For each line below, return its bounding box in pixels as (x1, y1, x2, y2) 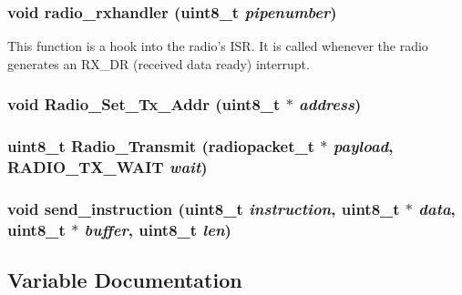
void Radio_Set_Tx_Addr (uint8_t (7, 93, 281, 116)
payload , (333, 135, 394, 158)
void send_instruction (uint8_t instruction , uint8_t (7, 197, 400, 219)
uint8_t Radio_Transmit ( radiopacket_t (7, 135, 315, 158)
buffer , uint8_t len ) (84, 218, 231, 240)
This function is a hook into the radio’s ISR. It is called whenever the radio (7, 36, 428, 56)
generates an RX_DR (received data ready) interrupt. (7, 54, 310, 73)
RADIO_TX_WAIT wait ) (7, 156, 208, 178)
